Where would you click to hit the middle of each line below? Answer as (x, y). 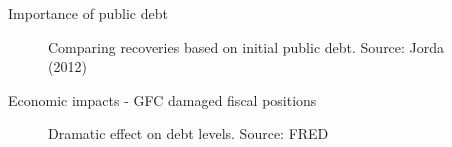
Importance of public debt (88, 13)
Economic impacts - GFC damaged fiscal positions (162, 99)
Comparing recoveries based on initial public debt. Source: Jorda (246, 46)
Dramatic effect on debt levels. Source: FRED (188, 133)
